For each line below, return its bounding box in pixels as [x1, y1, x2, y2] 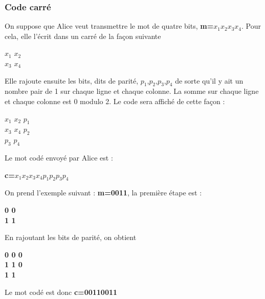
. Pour [241, 21, 261, 31]
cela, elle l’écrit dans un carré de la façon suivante [5, 30, 161, 41]
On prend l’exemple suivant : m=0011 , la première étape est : [5, 187, 202, 198]
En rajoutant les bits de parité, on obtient [5, 232, 137, 243]
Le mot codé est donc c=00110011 [5, 286, 118, 297]
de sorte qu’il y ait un [175, 75, 244, 86]
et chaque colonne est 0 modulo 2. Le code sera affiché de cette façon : [5, 95, 225, 106]
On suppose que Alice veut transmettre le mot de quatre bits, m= [5, 21, 214, 31]
